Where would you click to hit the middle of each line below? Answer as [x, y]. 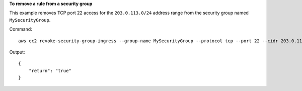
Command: [21, 29]
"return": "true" [50, 71]
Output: [17, 52]
